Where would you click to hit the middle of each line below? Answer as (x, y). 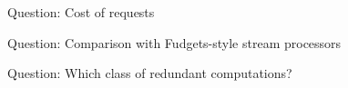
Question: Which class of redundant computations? (150, 73)
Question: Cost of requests (81, 12)
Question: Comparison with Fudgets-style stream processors (174, 42)
